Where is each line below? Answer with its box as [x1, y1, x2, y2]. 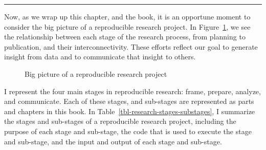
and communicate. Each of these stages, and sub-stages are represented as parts [4, 96, 254, 106]
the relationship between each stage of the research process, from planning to [4, 31, 246, 42]
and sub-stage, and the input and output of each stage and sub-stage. [4, 136, 222, 146]
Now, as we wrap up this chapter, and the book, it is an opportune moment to [4, 11, 251, 22]
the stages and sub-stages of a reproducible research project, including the [4, 116, 236, 126]
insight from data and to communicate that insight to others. [4, 51, 196, 62]
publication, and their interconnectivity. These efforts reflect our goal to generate [4, 41, 258, 52]
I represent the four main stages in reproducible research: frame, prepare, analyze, [4, 85, 261, 96]
